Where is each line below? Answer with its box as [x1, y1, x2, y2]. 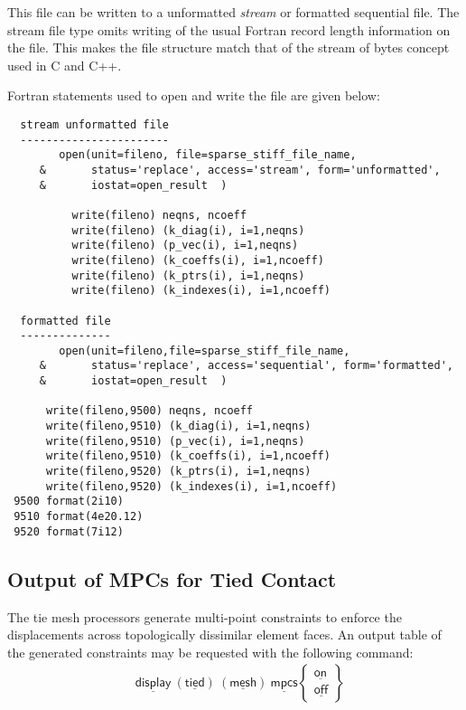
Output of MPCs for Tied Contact [7, 564, 337, 592]
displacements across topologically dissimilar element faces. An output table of [7, 625, 442, 644]
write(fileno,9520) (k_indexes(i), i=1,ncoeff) [45, 479, 338, 493]
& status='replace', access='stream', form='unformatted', [39, 163, 441, 176]
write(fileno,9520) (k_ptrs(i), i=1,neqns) [45, 465, 312, 478]
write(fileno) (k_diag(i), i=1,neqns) [71, 223, 305, 237]
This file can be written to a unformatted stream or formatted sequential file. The [7, 3, 460, 21]
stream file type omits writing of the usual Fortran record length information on [7, 20, 451, 39]
